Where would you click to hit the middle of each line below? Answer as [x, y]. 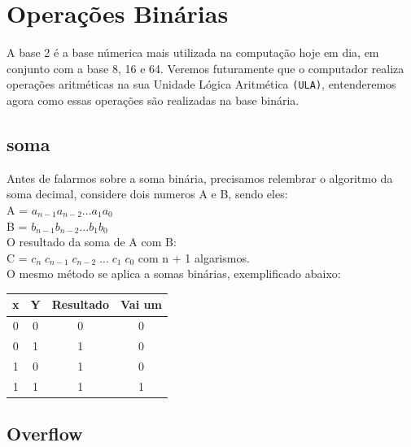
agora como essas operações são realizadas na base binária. [153, 100]
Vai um [141, 304]
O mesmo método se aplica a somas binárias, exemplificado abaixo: [174, 273]
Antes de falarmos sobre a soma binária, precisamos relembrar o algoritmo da [200, 178]
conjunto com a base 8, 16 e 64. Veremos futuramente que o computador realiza [205, 68]
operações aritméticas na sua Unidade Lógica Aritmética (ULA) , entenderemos [201, 84]
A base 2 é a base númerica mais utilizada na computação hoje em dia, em [193, 52]
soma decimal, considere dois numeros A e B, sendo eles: [147, 194]
